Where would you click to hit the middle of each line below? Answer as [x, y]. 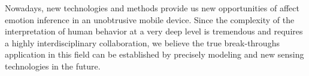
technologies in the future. [53, 66]
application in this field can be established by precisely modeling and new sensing [154, 54]
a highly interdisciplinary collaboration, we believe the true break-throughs [142, 42]
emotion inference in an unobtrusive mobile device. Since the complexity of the [150, 19]
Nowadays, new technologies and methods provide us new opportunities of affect [152, 8]
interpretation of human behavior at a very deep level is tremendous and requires [154, 31]
